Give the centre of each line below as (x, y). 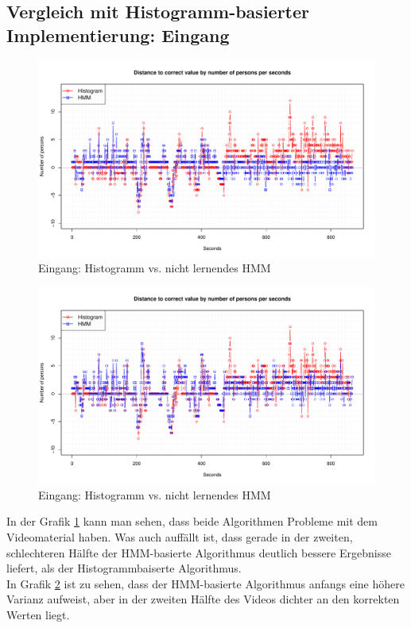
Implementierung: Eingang (118, 35)
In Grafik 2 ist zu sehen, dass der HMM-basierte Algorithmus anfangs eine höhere (205, 583)
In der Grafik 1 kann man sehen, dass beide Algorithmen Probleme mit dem (192, 521)
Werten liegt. (38, 614)
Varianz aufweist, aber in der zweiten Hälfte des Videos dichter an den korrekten (203, 599)
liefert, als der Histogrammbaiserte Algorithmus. (124, 568)
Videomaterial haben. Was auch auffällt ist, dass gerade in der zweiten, (180, 536)
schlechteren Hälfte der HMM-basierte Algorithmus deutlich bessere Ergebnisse (199, 552)
